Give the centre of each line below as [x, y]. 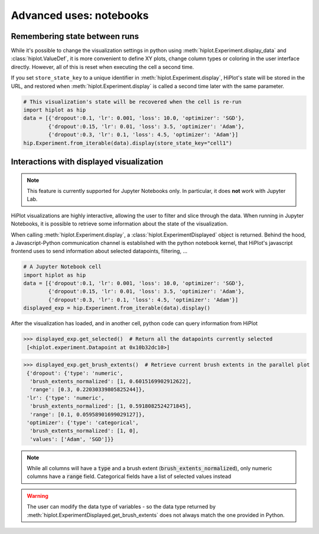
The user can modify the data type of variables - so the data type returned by [121, 507]
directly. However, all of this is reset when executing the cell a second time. [102, 67]
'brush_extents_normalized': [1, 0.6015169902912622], [111, 381]
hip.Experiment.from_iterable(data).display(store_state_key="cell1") [128, 143]
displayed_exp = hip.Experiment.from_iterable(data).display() [117, 308]
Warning [38, 496]
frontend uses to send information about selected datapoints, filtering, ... [99, 251]
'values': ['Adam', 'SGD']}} [72, 439]
